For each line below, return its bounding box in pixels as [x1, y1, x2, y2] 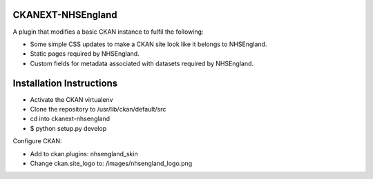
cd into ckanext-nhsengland [30, 114, 111, 123]
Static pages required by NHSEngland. [30, 50, 140, 58]
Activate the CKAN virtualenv [30, 95, 113, 103]
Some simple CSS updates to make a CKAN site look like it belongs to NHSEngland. [30, 40, 267, 48]
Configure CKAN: [12, 137, 62, 145]
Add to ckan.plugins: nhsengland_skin [30, 149, 138, 158]
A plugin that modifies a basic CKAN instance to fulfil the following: [12, 28, 204, 36]
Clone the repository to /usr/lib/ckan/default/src [30, 105, 166, 113]
